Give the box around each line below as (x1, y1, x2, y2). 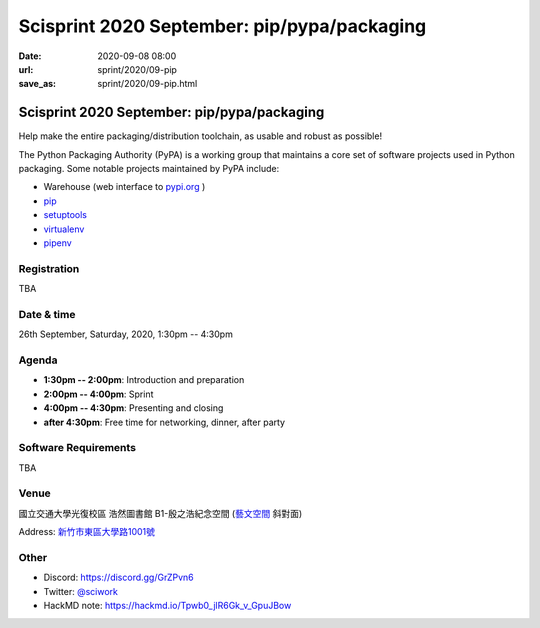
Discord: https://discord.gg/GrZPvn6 (43, 571, 194, 584)
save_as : (18, 78, 57, 90)
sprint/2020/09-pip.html (97, 78, 198, 90)
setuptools (43, 209, 87, 221)
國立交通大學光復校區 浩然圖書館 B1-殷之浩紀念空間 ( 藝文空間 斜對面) (18, 507, 303, 519)
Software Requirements (18, 441, 137, 455)
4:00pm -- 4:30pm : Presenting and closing (43, 402, 224, 414)
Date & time (18, 307, 76, 321)
